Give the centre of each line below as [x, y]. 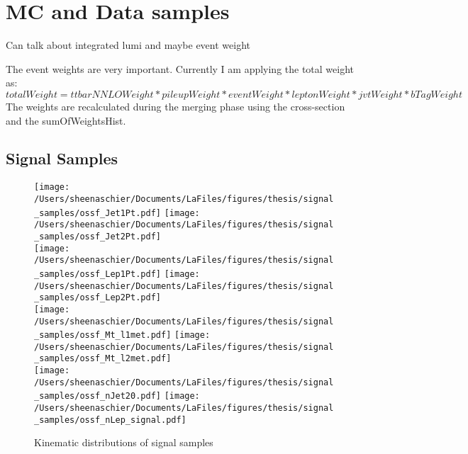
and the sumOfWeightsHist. [66, 120]
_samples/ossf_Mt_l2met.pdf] [103, 359]
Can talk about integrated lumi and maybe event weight [128, 45]
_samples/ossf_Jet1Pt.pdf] [97, 213]
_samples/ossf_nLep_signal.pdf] [110, 420]
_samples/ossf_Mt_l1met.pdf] [103, 335]
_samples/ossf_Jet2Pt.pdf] [97, 236]
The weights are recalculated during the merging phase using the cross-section [175, 106]
